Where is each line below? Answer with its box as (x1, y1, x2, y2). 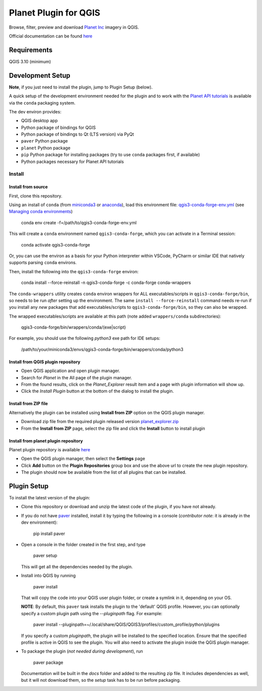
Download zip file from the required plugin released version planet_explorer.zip (21, 419, 179, 425)
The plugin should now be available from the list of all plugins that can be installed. (21, 469, 187, 475)
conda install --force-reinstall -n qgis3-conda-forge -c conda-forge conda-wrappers (21, 280, 191, 285)
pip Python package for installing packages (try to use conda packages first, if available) (21, 152, 200, 158)
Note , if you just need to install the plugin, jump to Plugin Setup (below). (9, 84, 153, 90)
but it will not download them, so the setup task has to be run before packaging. (21, 677, 181, 683)
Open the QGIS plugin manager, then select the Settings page (21, 456, 146, 461)
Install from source (9, 184, 48, 190)
